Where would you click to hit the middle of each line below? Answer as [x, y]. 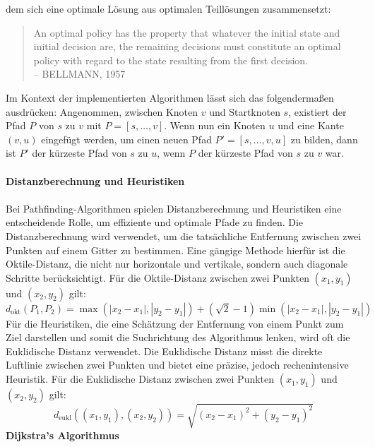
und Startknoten [245, 111]
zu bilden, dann [324, 139]
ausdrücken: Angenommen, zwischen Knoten [102, 111]
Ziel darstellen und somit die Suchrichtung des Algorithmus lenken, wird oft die [178, 337]
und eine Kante [311, 125]
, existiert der [317, 111]
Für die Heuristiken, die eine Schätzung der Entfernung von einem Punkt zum [175, 323]
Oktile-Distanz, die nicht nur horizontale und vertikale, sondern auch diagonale [177, 264]
